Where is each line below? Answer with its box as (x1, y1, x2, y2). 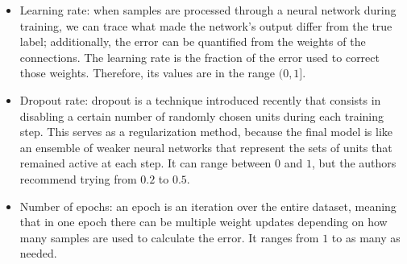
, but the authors (311, 155, 397, 171)
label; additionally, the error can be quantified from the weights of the (19, 33, 366, 50)
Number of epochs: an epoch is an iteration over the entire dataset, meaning (19, 197, 397, 214)
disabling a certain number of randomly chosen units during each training (19, 107, 384, 124)
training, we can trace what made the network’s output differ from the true (19, 17, 392, 34)
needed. (19, 245, 57, 262)
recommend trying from (19, 170, 137, 187)
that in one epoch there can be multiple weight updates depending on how (19, 213, 388, 230)
